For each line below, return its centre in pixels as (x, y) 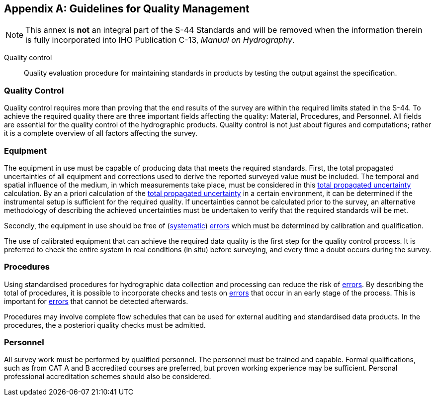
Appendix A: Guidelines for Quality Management (127, 9)
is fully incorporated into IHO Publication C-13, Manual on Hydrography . (160, 40)
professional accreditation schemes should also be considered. (108, 377)
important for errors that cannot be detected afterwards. (96, 301)
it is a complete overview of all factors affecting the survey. (101, 133)
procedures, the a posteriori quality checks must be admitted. (105, 325)
